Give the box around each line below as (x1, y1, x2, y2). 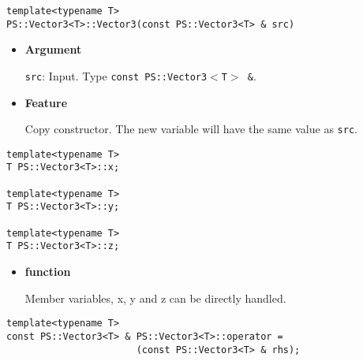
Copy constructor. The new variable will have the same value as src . (24, 121, 357, 137)
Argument (24, 41, 82, 58)
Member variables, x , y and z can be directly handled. (24, 289, 286, 306)
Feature (24, 94, 68, 110)
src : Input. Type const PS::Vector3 (24, 67, 208, 84)
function (24, 263, 71, 280)
